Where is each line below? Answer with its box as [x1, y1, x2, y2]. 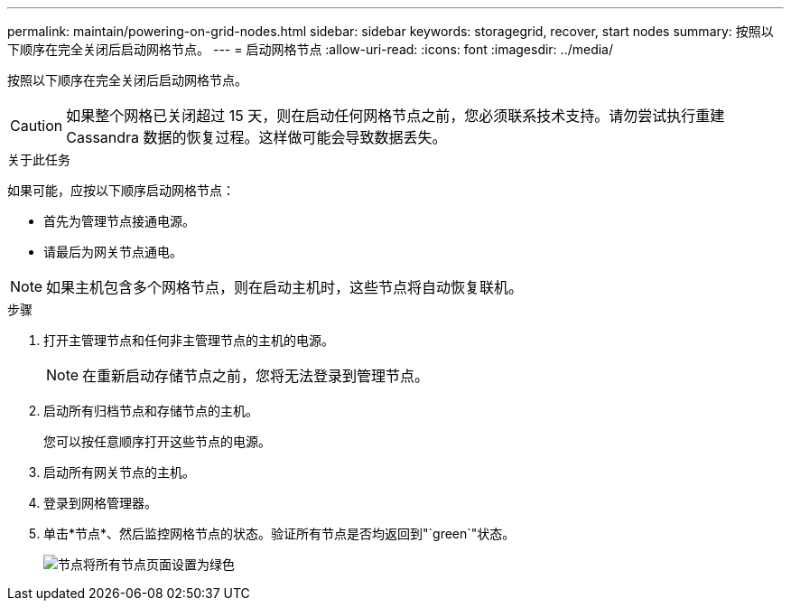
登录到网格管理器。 [43, 495, 157, 510]
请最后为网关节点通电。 [43, 244, 182, 259]
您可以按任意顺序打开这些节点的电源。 [43, 434, 271, 449]
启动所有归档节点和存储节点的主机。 [43, 403, 258, 418]
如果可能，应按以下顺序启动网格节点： [7, 182, 235, 198]
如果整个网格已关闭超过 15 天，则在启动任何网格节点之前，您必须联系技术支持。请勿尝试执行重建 [66, 107, 725, 125]
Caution [10, 117, 63, 135]
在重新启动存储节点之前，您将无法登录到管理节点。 [82, 367, 430, 385]
